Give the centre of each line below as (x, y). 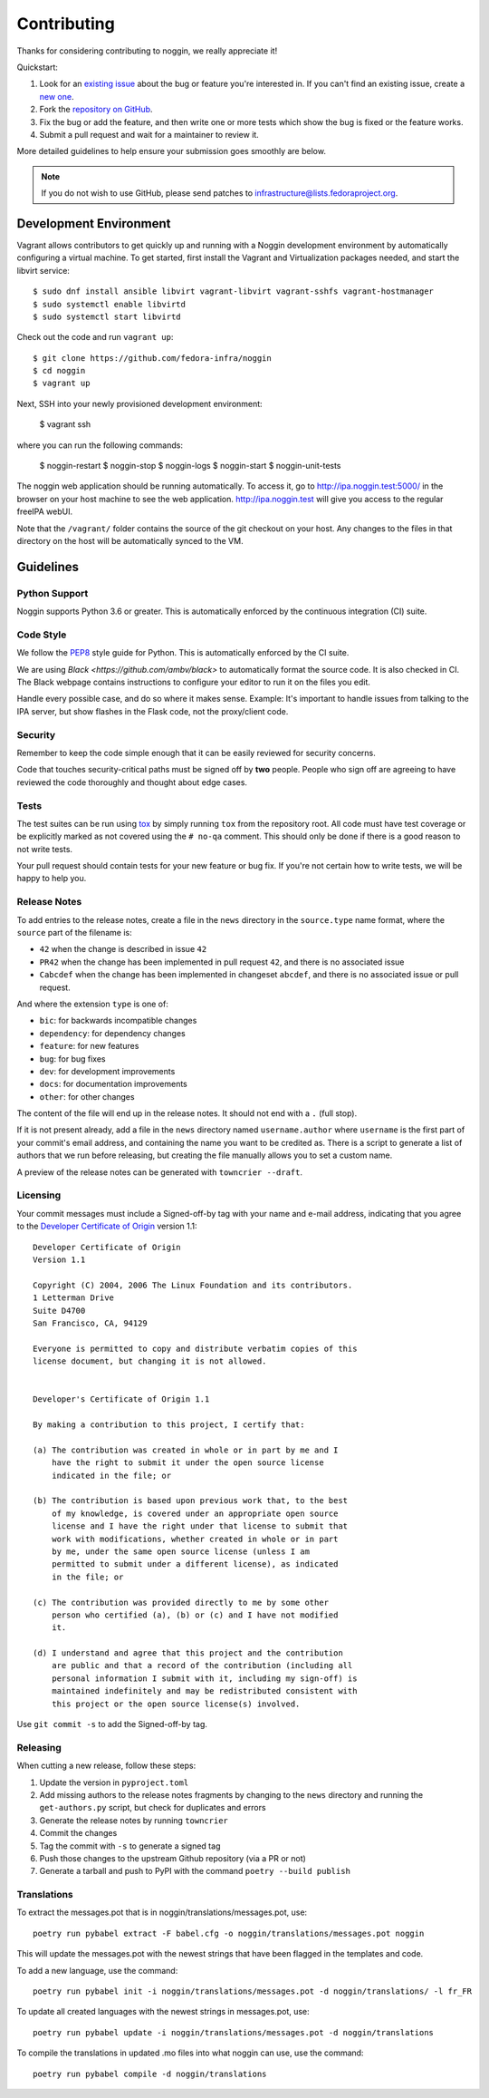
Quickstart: (38, 67)
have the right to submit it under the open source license (188, 1463)
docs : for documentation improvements (113, 1084)
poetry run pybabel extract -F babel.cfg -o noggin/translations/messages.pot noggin (229, 1933)
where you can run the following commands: (100, 445)
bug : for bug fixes (72, 1059)
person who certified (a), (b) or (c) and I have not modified (195, 1615)
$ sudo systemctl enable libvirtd (109, 304)
